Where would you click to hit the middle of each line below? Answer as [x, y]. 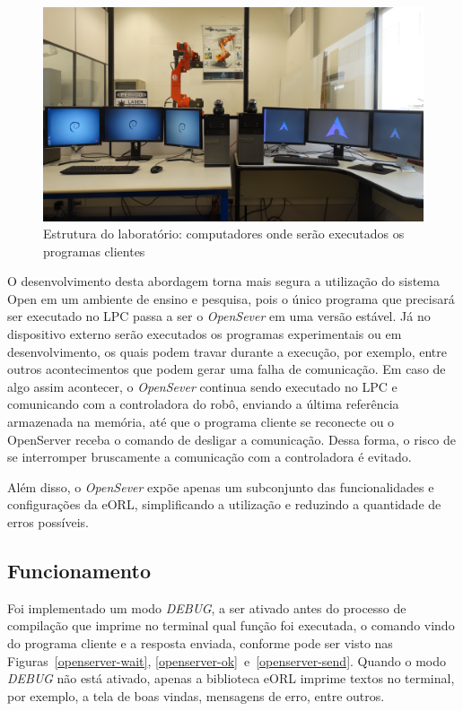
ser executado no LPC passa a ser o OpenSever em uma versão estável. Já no [219, 316]
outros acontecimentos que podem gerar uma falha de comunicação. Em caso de [227, 369]
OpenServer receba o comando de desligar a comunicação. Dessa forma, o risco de [232, 439]
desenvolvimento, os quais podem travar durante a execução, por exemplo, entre [227, 351]
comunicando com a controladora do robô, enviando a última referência [203, 404]
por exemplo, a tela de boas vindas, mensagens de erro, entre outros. [196, 695]
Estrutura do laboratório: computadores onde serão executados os [224, 234]
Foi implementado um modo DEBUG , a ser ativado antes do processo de [207, 607]
